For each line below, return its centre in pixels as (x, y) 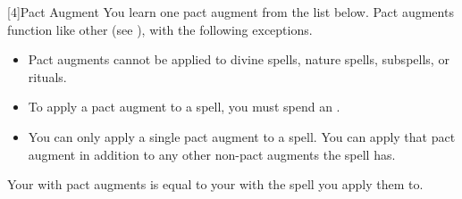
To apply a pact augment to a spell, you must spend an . (184, 107)
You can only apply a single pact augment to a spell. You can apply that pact (242, 136)
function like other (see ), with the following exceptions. (160, 29)
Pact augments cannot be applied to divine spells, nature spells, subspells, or (239, 59)
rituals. (47, 76)
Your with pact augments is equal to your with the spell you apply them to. (215, 184)
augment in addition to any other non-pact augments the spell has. (212, 154)
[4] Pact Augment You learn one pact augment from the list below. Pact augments (231, 12)
